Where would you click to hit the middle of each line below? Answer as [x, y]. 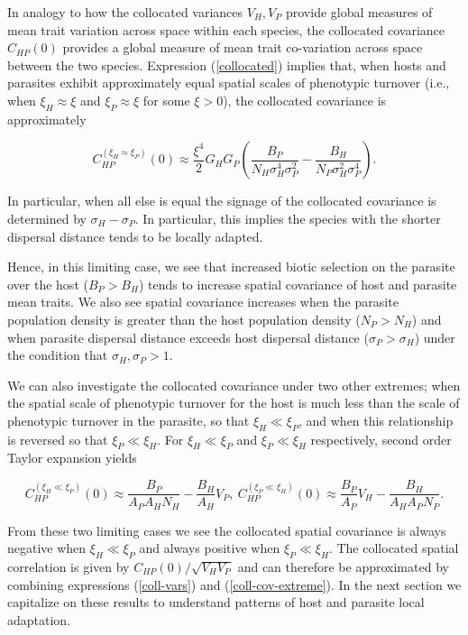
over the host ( [48, 284]
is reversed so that [58, 439]
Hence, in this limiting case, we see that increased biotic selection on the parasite [231, 267]
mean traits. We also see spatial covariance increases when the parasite [203, 302]
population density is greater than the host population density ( [184, 319]
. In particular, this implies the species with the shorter [288, 218]
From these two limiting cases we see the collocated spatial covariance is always [227, 530]
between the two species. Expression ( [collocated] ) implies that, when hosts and [227, 64]
